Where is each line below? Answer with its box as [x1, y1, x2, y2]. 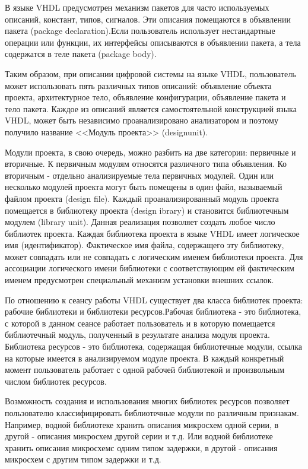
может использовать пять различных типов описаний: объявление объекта [5, 79, 272, 91]
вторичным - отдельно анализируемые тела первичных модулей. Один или [5, 169, 274, 181]
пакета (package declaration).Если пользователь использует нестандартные [5, 24, 275, 37]
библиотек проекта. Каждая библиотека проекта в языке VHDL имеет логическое [5, 227, 300, 239]
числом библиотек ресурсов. [5, 375, 107, 387]
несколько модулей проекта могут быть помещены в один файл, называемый [5, 180, 282, 193]
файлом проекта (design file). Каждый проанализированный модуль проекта [5, 192, 279, 204]
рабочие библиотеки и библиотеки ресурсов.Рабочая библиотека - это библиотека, [5, 305, 301, 318]
